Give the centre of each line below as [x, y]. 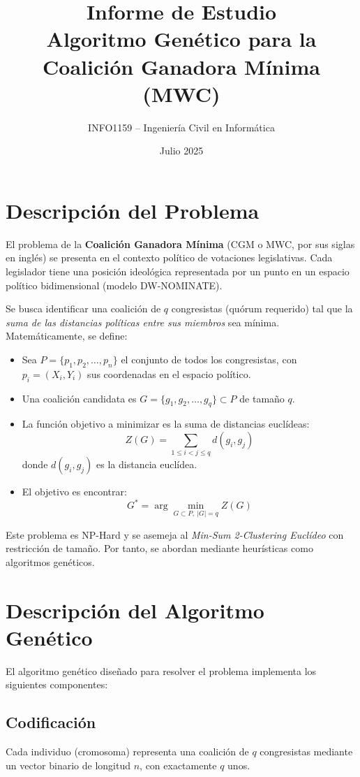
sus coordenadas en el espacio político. [169, 373]
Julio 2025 [181, 151]
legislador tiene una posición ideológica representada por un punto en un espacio [178, 271]
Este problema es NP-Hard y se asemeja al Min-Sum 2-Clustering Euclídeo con [175, 534]
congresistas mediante [306, 751]
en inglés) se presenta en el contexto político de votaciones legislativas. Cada [169, 257]
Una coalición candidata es [79, 398]
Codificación [51, 722]
